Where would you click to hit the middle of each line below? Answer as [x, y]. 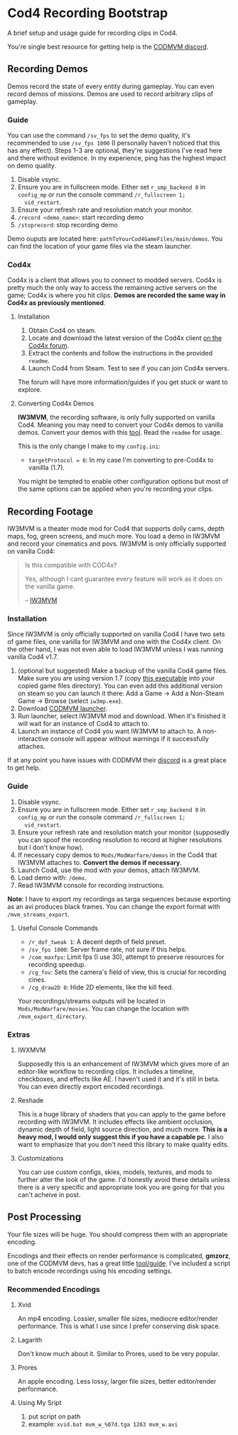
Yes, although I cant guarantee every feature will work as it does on [123, 579]
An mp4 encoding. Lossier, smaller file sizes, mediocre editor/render [118, 1319]
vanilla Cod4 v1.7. [33, 657]
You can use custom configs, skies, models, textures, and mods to [115, 1172]
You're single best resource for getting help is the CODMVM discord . [108, 46]
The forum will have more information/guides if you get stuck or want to [123, 382]
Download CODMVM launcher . [63, 709]
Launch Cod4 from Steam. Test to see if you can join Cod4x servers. [129, 368]
